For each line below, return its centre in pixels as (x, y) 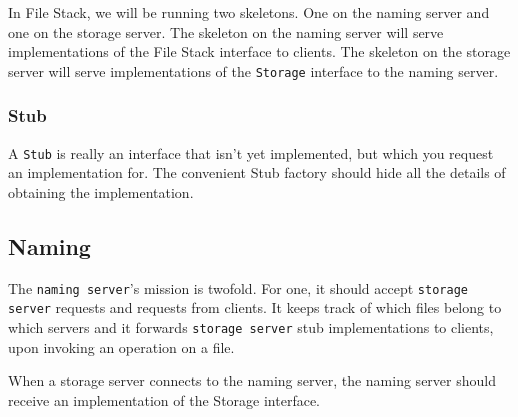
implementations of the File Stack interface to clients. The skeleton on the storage (259, 51)
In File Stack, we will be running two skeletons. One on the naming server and (249, 12)
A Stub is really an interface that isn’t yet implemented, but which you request (251, 152)
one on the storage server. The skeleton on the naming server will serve (226, 31)
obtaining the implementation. (101, 191)
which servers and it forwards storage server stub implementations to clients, (251, 327)
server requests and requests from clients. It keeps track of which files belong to (255, 307)
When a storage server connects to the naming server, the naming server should (252, 380)
